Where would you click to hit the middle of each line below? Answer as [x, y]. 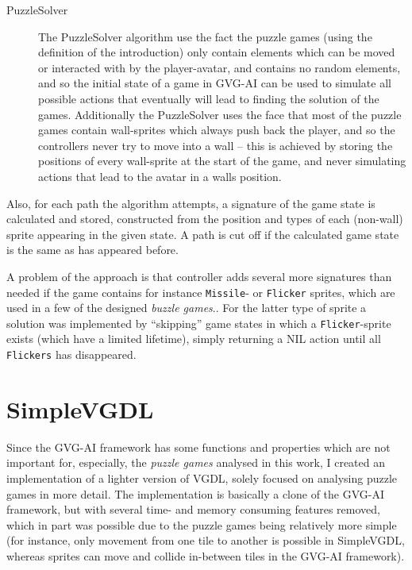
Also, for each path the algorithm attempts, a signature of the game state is [191, 203]
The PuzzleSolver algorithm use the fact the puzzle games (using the [205, 36]
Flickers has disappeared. [71, 354]
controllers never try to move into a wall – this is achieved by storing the [216, 145]
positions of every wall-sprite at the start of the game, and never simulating [222, 161]
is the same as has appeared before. [92, 250]
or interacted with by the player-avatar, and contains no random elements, [219, 67]
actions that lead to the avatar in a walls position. [160, 176]
